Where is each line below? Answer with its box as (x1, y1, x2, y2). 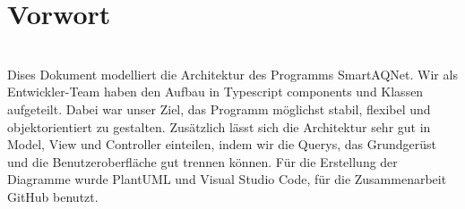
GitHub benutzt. (7, 187, 99, 205)
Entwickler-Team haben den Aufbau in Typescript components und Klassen (7, 82, 424, 101)
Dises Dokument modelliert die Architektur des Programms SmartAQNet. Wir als (7, 64, 458, 83)
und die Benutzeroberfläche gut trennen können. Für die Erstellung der (7, 152, 398, 171)
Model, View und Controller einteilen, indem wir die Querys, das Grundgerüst (7, 135, 436, 154)
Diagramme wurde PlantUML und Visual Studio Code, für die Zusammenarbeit (7, 170, 447, 188)
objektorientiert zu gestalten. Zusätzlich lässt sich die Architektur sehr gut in (7, 117, 431, 136)
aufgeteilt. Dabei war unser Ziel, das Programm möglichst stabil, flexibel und (7, 99, 431, 118)
